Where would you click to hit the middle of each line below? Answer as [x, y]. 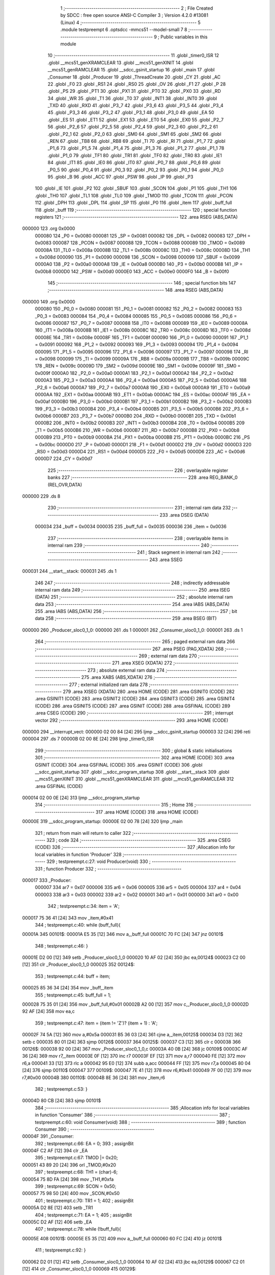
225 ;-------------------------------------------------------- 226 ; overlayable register [138, 470]
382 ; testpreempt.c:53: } [61, 1089]
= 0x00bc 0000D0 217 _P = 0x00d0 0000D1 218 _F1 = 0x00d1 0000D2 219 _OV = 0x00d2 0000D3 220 [143, 444]
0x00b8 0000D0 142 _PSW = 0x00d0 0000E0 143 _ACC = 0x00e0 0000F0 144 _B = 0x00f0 [132, 271]
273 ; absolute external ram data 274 [126, 670]
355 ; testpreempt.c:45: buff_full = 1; [73, 995]
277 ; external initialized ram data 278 [108, 684]
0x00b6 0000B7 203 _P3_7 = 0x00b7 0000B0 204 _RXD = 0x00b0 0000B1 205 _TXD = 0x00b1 [135, 416]
